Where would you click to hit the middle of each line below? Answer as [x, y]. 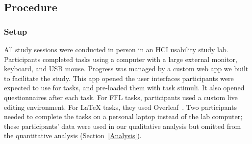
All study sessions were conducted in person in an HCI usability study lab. [116, 49]
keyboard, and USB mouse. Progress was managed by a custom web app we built [126, 69]
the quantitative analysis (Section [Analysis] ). [73, 135]
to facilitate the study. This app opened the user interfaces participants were [119, 78]
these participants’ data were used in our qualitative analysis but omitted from [123, 126]
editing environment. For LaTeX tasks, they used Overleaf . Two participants [120, 107]
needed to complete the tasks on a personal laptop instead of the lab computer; [123, 116]
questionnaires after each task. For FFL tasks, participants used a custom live [121, 97]
